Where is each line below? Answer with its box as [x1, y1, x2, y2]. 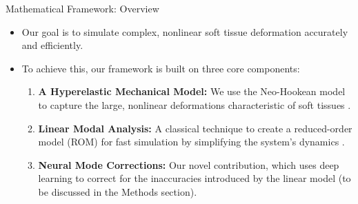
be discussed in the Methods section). [38, 184, 197, 198]
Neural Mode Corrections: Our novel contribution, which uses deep [38, 157, 339, 172]
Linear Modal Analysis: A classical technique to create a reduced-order [38, 121, 352, 135]
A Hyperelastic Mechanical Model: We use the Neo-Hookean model [38, 84, 346, 99]
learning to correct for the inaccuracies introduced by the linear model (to [38, 171, 351, 185]
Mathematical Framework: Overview [6, 1, 159, 15]
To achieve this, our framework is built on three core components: [21, 61, 300, 75]
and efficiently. [21, 38, 83, 52]
